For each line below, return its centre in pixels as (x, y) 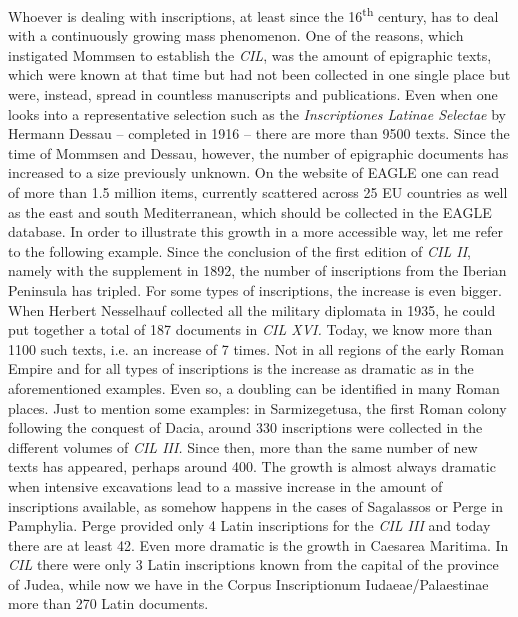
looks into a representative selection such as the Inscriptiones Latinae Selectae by (257, 113)
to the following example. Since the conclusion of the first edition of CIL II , (239, 250)
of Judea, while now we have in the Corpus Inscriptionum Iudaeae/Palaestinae (248, 583)
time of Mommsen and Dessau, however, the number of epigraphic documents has (258, 152)
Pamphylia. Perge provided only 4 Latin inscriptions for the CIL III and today (249, 525)
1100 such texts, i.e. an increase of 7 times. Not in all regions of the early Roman (256, 348)
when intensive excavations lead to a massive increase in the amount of (225, 485)
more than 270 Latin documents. (108, 603)
